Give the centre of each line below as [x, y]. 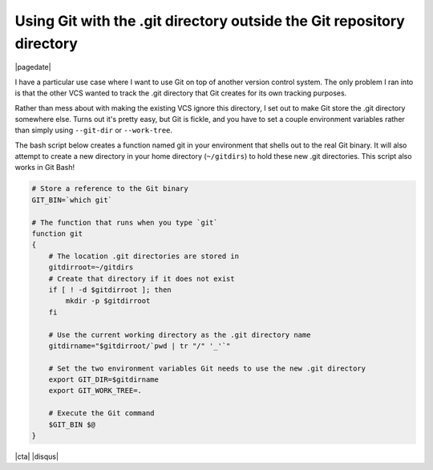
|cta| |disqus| [37, 456]
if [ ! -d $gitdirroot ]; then [110, 290]
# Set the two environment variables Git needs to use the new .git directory [207, 368]
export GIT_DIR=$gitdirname [104, 380]
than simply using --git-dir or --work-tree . [93, 130]
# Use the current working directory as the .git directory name [180, 334]
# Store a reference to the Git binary [110, 189]
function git [57, 234]
